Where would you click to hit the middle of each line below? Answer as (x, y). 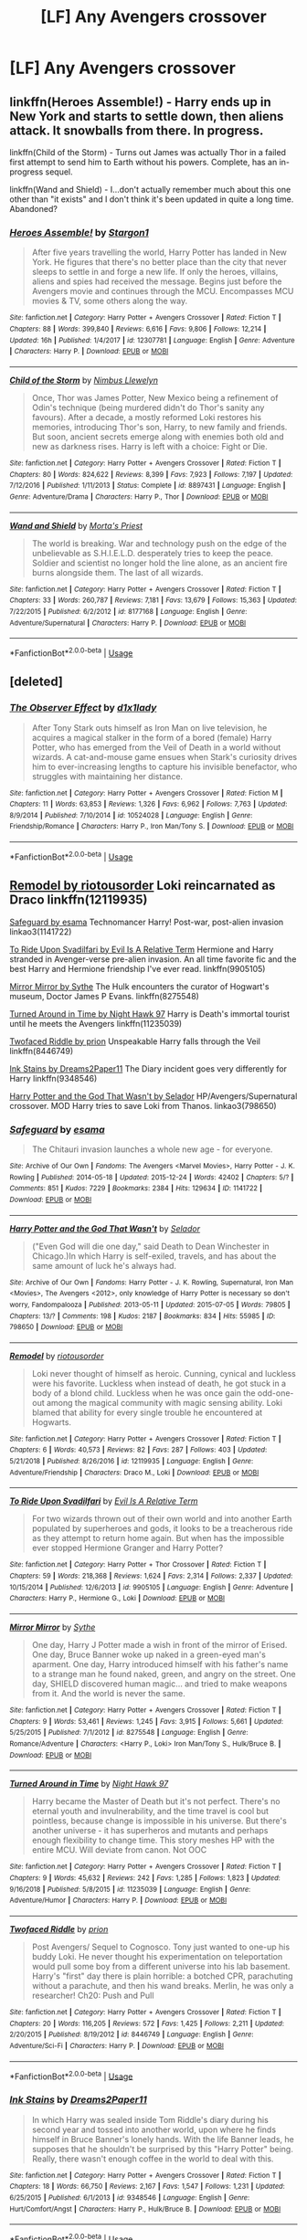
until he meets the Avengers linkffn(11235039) (96, 1023)
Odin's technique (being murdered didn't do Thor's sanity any (148, 407)
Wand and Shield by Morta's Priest (76, 525)
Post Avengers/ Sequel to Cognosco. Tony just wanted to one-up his (161, 1947)
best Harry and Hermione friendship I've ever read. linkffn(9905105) (138, 968)
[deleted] (37, 682)
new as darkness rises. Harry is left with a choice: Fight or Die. (149, 446)
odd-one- (275, 1393)
